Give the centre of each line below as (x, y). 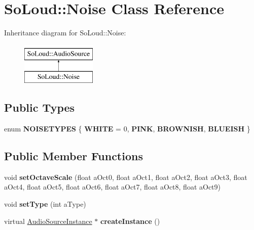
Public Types (40, 107)
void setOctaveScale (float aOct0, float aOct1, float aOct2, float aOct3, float (126, 177)
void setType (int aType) (45, 204)
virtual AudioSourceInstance (48, 221)
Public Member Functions (74, 156)
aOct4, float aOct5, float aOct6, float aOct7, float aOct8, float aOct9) (112, 187)
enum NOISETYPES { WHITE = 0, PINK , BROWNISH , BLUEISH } (127, 129)
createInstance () (130, 221)
